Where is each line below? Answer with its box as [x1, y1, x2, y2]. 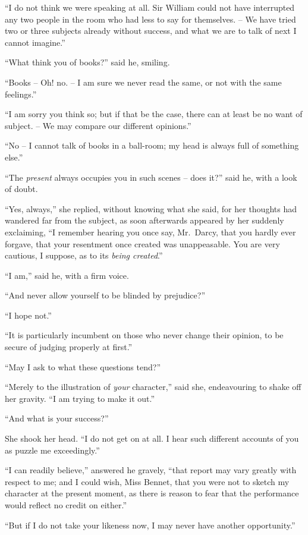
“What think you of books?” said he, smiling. [5, 56, 170, 68]
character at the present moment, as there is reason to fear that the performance [5, 487, 299, 499]
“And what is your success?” [5, 412, 109, 424]
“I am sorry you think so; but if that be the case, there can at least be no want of [5, 108, 303, 120]
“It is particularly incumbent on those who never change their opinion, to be [5, 329, 284, 341]
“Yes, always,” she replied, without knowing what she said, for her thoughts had [5, 202, 297, 215]
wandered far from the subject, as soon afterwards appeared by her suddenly [5, 214, 284, 226]
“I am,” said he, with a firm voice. [5, 269, 129, 281]
